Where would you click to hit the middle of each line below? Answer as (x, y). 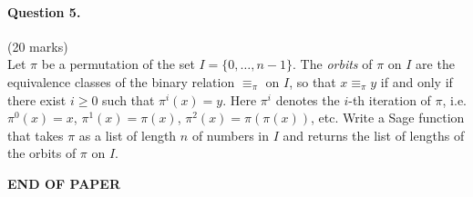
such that (129, 99)
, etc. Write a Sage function (387, 118)
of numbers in (231, 135)
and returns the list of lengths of (374, 135)
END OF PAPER (64, 183)
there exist (37, 99)
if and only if (416, 81)
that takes (36, 135)
